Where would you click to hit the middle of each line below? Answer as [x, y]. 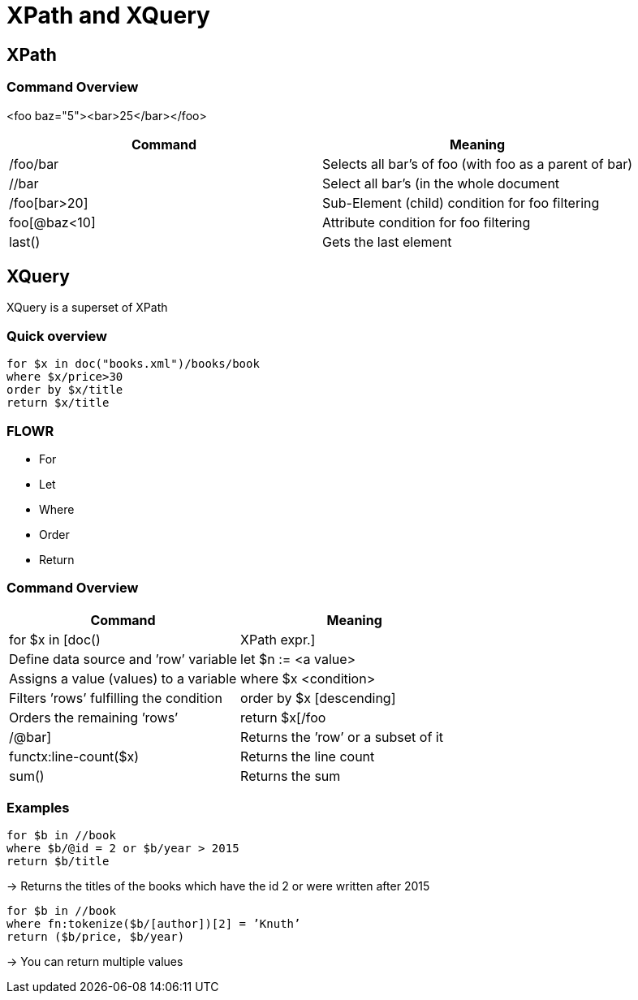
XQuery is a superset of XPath [87, 308]
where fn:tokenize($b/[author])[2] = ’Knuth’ [154, 924]
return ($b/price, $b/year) [96, 937]
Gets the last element [387, 241]
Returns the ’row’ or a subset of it [342, 737]
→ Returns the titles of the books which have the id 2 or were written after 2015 [218, 886]
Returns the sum [291, 776]
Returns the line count [308, 756]
